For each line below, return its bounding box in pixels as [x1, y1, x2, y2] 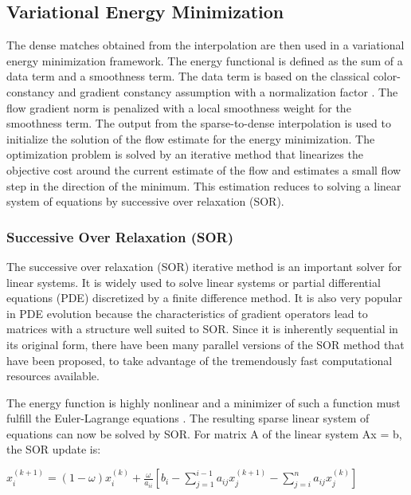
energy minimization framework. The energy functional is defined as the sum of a [6, 52, 403, 69]
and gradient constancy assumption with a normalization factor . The [58, 83, 398, 100]
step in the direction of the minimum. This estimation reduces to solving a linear [6, 177, 401, 194]
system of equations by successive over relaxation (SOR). [6, 193, 284, 210]
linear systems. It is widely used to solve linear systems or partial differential [6, 273, 381, 290]
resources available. [6, 367, 100, 384]
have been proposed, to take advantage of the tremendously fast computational [6, 352, 393, 368]
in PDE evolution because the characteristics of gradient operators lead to [6, 304, 368, 321]
